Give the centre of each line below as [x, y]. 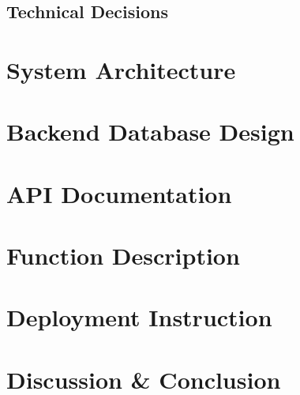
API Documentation [119, 193]
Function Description [123, 256]
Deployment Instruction [139, 317]
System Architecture [121, 69]
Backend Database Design [150, 132]
